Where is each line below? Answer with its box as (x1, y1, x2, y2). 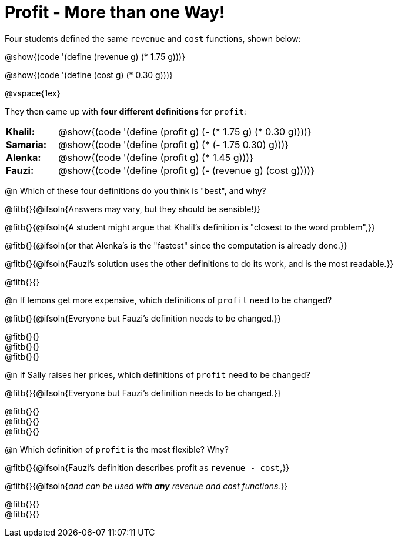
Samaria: (6, 138, 47, 150)
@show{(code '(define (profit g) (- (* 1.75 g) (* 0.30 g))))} (58, 125, 312, 138)
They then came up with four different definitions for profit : (5, 106, 246, 116)
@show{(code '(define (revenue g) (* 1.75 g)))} (5, 51, 186, 62)
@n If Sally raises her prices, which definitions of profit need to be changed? (5, 369, 310, 380)
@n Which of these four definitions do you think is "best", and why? (5, 185, 266, 196)
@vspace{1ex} (5, 88, 61, 98)
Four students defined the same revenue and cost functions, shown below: (5, 33, 301, 44)
